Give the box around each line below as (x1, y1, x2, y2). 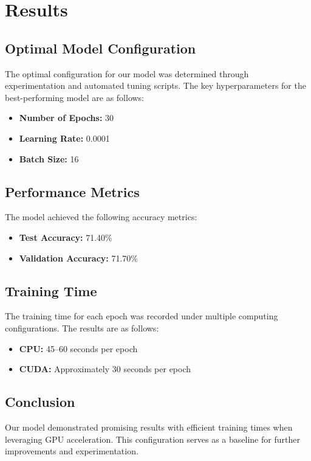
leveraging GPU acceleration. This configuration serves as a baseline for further (5, 432, 300, 445)
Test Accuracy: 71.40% (19, 230, 112, 243)
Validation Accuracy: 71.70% (19, 251, 138, 264)
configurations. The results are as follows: (5, 321, 159, 334)
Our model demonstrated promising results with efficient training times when (5, 420, 293, 433)
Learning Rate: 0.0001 (19, 131, 110, 144)
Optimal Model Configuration (5, 38, 196, 57)
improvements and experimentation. (5, 445, 138, 457)
